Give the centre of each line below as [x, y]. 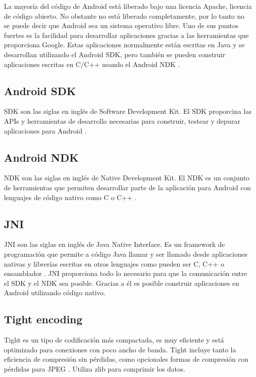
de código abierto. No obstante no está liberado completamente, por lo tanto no [124, 16]
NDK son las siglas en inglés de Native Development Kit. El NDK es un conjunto [127, 178]
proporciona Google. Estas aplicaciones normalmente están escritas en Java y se [124, 45]
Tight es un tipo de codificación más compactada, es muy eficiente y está [114, 340]
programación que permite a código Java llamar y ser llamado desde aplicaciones [126, 254]
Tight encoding [43, 319]
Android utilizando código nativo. [55, 292]
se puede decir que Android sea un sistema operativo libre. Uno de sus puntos [121, 25]
